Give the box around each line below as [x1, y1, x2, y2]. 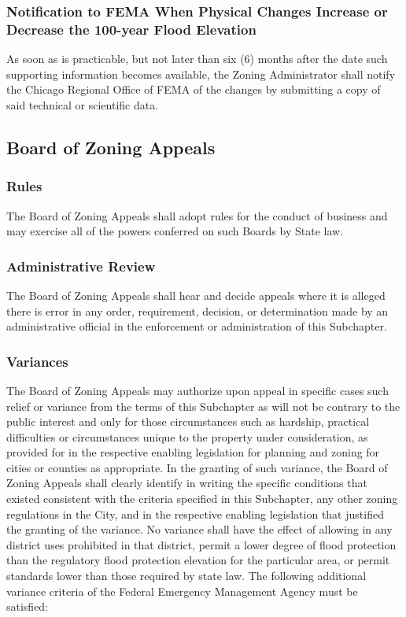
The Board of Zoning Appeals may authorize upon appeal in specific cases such [6, 382, 389, 398]
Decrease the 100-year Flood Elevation [6, 19, 257, 39]
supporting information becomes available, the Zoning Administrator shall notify [6, 65, 396, 82]
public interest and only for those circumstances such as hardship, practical [6, 413, 370, 430]
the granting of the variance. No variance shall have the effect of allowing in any [6, 521, 393, 538]
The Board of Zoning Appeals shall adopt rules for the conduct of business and [6, 207, 388, 224]
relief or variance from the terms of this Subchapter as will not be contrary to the [6, 397, 400, 414]
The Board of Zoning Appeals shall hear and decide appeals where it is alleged [6, 286, 386, 303]
